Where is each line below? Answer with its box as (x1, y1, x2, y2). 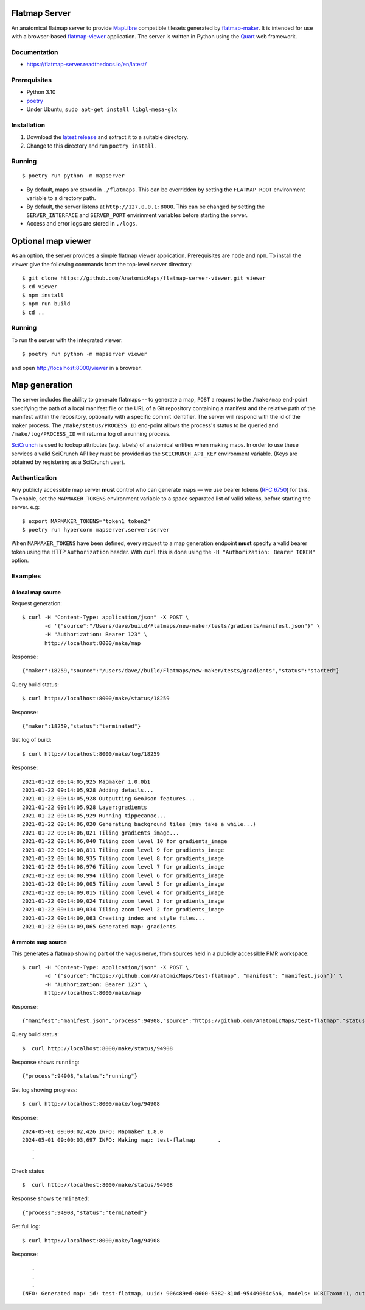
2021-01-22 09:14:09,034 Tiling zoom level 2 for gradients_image (22, 906, 224, 913)
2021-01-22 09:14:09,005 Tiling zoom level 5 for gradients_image (22, 881, 224, 888)
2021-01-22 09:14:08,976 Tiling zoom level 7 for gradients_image (22, 863, 224, 870)
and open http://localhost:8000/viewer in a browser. (11, 364, 142, 371)
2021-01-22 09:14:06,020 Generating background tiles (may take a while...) (22, 821, 257, 828)
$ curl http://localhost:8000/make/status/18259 (22, 695, 170, 702)
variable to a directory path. (26, 194, 96, 202)
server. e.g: (11, 504, 40, 511)
